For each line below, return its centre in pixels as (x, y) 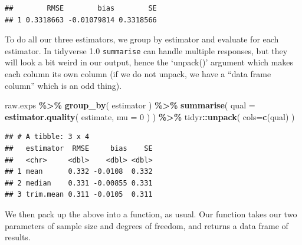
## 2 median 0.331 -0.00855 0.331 (79, 183)
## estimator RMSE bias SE (79, 148)
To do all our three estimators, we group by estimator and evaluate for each (142, 39)
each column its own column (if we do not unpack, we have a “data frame (138, 74)
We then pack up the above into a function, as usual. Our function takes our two (151, 213)
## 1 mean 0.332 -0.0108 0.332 (79, 172)
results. (18, 237)
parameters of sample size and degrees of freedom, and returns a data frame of (147, 225)
